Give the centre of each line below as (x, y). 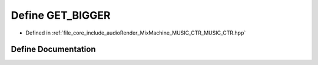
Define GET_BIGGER (61, 15)
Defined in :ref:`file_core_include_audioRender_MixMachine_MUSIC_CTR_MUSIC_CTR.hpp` (136, 33)
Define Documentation (53, 49)
